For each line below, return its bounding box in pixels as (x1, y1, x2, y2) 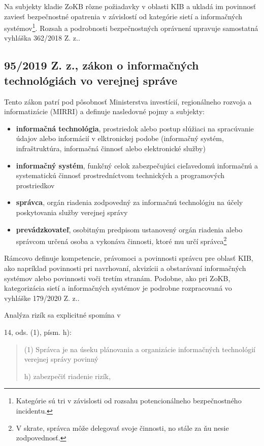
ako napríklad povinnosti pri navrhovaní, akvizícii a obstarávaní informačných (4, 263, 246, 273)
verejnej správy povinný (24, 354, 98, 364)
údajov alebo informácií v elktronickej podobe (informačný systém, (16, 133, 224, 144)
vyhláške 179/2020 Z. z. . (4, 292, 80, 303)
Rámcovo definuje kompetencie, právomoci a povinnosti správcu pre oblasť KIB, (4, 253, 253, 263)
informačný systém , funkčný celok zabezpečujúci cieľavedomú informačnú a (16, 160, 258, 170)
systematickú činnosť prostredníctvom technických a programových (16, 170, 225, 181)
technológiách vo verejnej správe (4, 72, 177, 88)
